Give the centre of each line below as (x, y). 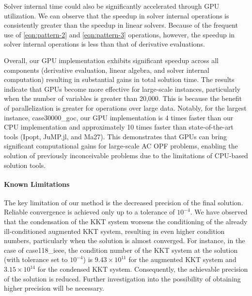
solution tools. (25, 165)
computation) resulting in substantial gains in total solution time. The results (119, 79)
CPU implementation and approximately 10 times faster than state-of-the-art (119, 127)
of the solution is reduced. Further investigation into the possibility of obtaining (122, 278)
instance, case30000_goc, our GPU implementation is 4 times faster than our (119, 117)
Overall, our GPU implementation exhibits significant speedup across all (111, 60)
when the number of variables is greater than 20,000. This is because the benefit (123, 98)
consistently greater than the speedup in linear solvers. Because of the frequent (121, 25)
